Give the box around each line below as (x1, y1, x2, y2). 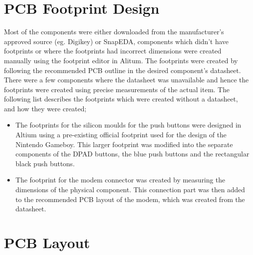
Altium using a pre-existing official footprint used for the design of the (15, 129, 227, 140)
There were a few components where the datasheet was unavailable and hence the (4, 75, 249, 85)
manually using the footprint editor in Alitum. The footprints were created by (4, 55, 238, 65)
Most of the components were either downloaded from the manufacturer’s (4, 26, 224, 37)
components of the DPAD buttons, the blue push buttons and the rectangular (15, 149, 250, 159)
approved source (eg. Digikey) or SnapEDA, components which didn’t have (4, 36, 229, 46)
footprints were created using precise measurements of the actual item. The (4, 84, 230, 94)
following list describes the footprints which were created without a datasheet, (4, 94, 238, 104)
